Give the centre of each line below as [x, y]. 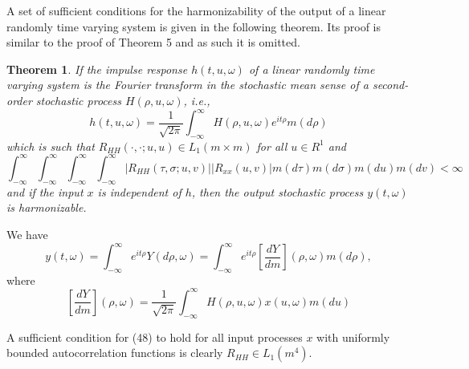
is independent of [139, 191]
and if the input [45, 191]
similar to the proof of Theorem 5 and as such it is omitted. [153, 42]
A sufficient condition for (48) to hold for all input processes [155, 337]
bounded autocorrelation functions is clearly [115, 353]
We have [27, 234]
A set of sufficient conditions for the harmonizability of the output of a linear [196, 10]
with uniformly [353, 337]
